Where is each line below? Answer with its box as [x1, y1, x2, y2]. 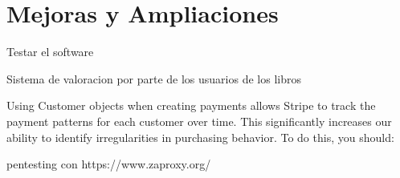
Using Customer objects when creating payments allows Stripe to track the [6, 97, 376, 114]
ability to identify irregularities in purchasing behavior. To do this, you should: [6, 128, 394, 145]
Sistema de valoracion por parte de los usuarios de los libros [6, 70, 301, 87]
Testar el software [6, 43, 94, 60]
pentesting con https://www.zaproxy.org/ [6, 156, 211, 172]
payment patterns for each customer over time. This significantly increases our [6, 112, 392, 129]
